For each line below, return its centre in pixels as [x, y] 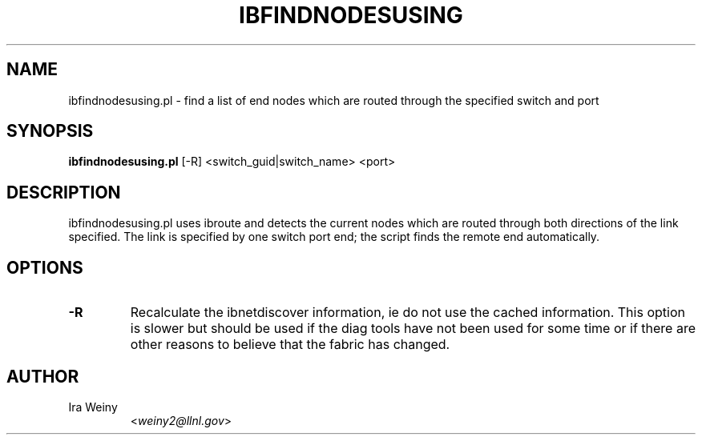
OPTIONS [45, 267]
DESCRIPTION [64, 192]
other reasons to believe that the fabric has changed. [290, 345]
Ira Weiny [93, 407]
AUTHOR [43, 376]
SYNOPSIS [50, 131]
